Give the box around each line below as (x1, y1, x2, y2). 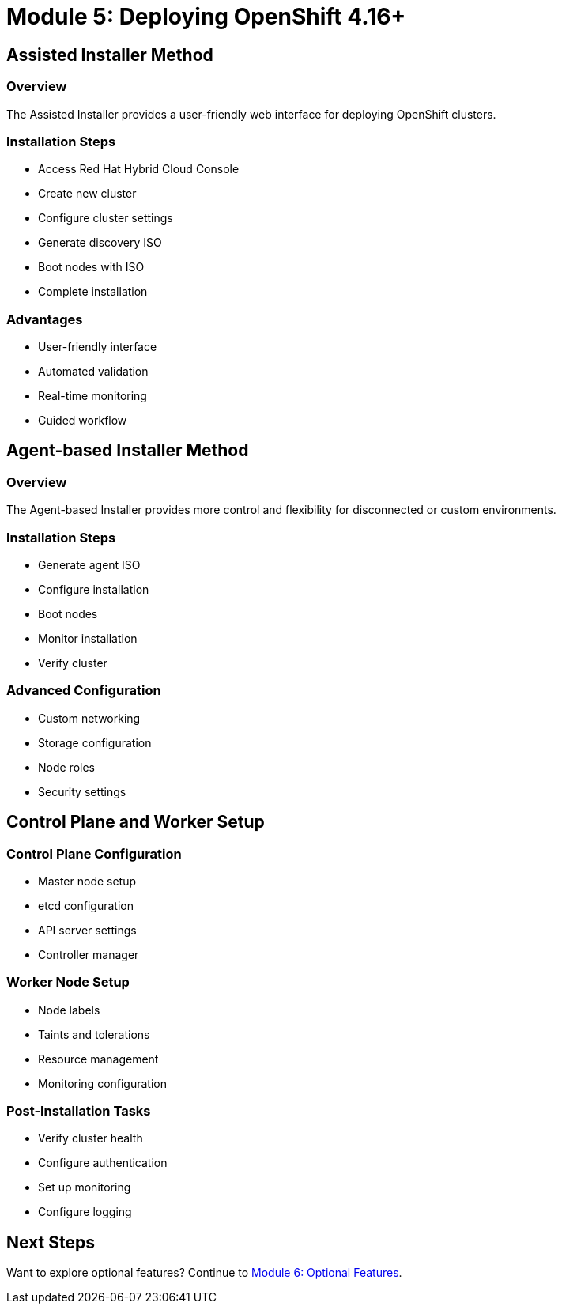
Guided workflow (38, 413, 127, 428)
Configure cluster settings (38, 211, 173, 225)
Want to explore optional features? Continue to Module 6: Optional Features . (6, 1266, 402, 1280)
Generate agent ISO (38, 558, 141, 572)
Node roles (38, 760, 95, 774)
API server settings (38, 923, 137, 937)
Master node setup (38, 874, 137, 888)
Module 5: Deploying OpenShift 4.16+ (6, 3, 406, 30)
